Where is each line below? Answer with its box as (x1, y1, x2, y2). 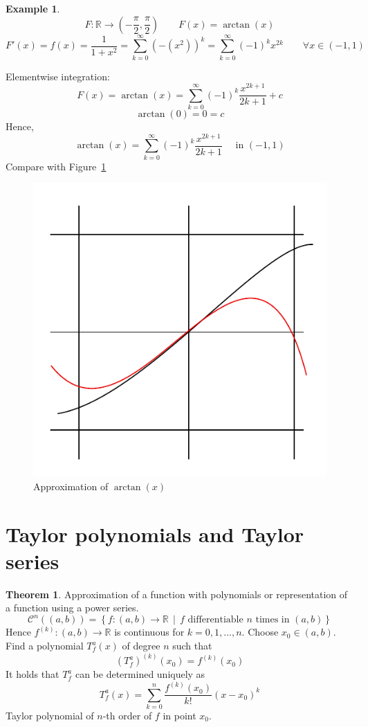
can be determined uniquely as (75, 667, 205, 681)
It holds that (6, 667, 59, 681)
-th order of (102, 708, 152, 722)
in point (163, 708, 196, 722)
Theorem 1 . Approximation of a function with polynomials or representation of (6, 586, 348, 601)
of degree (122, 638, 160, 653)
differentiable (187, 615, 243, 625)
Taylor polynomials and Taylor (6, 519, 304, 548)
